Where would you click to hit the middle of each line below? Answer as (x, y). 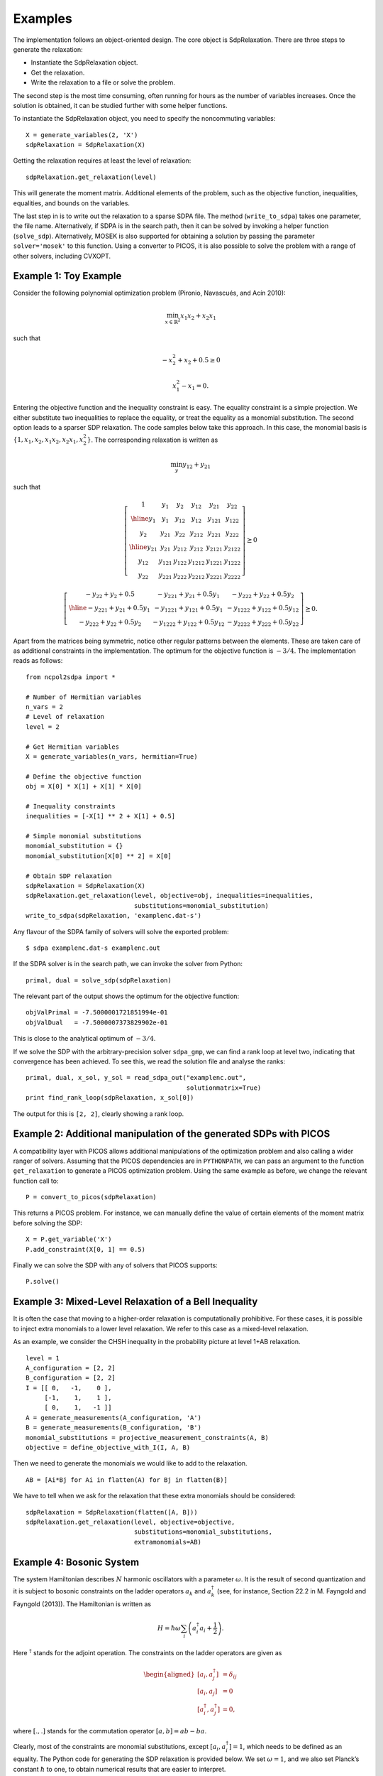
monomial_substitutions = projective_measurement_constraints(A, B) (147, 1437)
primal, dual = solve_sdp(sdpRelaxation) (99, 980)
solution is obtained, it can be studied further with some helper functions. (120, 105)
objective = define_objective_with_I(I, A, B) (108, 1448)
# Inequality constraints (71, 806)
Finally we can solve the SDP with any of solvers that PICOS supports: (115, 1265)
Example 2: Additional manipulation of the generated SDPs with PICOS (172, 1134)
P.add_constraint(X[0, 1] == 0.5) (85, 1249)
